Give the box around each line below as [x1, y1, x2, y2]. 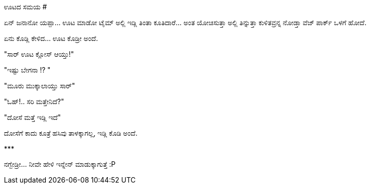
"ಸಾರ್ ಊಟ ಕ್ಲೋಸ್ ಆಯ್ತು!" [4, 50, 74, 58]
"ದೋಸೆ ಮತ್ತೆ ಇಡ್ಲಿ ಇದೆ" [4, 113, 61, 121]
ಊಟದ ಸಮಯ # [4, 2, 47, 11]
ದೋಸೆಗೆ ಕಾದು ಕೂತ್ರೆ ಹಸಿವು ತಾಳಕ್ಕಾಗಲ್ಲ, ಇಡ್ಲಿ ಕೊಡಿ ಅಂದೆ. [4, 129, 137, 137]
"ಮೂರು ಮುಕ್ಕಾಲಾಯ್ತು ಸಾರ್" [4, 81, 75, 90]
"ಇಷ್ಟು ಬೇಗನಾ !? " [4, 66, 51, 74]
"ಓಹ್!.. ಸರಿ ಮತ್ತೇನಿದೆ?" [4, 97, 64, 106]
